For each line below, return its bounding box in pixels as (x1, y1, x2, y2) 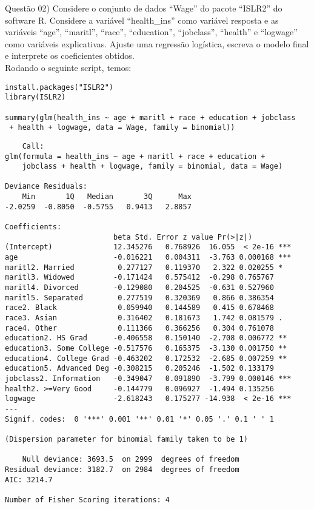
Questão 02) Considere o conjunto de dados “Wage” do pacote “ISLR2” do (5, 2, 282, 14)
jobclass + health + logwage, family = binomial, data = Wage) (22, 162, 283, 171)
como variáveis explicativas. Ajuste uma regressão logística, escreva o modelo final (5, 37, 309, 50)
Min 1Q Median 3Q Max (22, 192, 192, 201)
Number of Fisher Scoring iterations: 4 (5, 495, 170, 504)
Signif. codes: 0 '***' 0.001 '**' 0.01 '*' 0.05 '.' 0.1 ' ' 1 (5, 414, 274, 423)
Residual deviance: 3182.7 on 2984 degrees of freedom (5, 465, 239, 474)
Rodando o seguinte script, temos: (5, 61, 132, 73)
